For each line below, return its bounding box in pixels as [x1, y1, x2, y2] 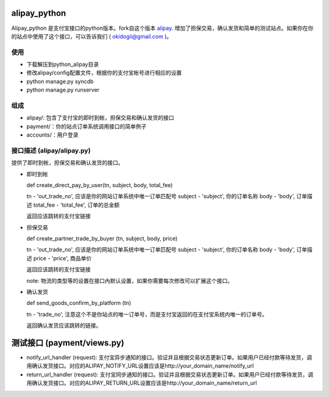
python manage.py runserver [26, 86, 100, 94]
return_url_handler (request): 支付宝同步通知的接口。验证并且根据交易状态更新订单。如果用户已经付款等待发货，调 [26, 371, 314, 378]
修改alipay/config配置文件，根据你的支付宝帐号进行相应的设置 [26, 69, 182, 76]
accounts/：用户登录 [26, 131, 79, 138]
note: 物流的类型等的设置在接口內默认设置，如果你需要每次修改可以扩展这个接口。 [26, 277, 233, 284]
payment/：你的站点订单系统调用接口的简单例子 [26, 123, 147, 130]
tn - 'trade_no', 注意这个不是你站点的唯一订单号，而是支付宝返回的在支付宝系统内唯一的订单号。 [26, 310, 268, 318]
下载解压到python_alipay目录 [26, 61, 99, 68]
